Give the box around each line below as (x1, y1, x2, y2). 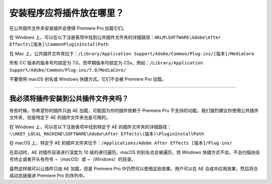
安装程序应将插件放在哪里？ (9, 8, 124, 19)
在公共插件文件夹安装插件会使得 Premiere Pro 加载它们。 (9, 25, 127, 31)
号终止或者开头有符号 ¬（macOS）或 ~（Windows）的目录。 (9, 156, 136, 162)
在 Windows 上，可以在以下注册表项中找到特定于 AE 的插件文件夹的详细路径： (9, 124, 172, 130)
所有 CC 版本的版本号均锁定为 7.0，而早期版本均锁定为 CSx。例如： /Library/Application (9, 60, 203, 66)
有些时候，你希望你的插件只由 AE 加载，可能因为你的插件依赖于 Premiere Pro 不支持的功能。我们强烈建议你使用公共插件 (9, 107, 259, 113)
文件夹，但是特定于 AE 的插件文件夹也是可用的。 (9, 115, 110, 121)
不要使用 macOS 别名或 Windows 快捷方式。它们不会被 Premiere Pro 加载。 (9, 76, 166, 82)
